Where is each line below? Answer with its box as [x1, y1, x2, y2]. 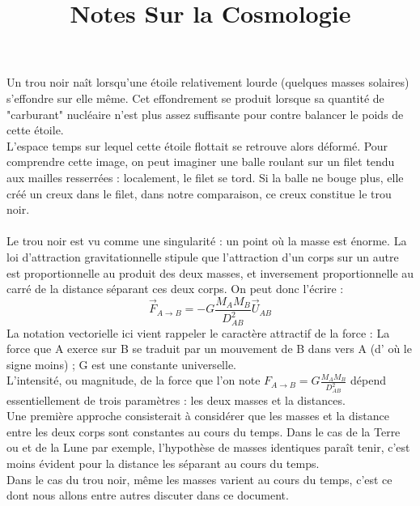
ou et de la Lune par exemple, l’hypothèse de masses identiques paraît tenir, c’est [6, 439, 410, 456]
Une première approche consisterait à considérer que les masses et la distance [6, 407, 389, 424]
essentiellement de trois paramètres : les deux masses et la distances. [6, 391, 346, 408]
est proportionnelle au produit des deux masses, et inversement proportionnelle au [6, 264, 414, 281]
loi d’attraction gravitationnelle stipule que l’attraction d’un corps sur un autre [6, 248, 399, 265]
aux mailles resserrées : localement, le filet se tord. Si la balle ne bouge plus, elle [6, 168, 404, 185]
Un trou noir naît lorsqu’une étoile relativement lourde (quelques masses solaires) [6, 74, 409, 91]
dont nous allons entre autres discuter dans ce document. [6, 487, 289, 504]
